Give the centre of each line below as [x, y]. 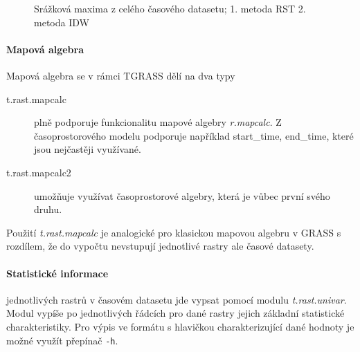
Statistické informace [57, 273]
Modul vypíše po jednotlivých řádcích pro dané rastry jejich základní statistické [175, 313]
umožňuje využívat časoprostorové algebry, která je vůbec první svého [182, 195]
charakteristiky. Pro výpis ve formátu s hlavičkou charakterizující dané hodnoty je [180, 326]
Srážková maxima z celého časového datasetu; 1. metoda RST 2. [170, 8]
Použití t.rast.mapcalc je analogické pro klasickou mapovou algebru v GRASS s [174, 232]
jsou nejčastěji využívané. [88, 149]
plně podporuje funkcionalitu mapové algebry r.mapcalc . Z [158, 122]
